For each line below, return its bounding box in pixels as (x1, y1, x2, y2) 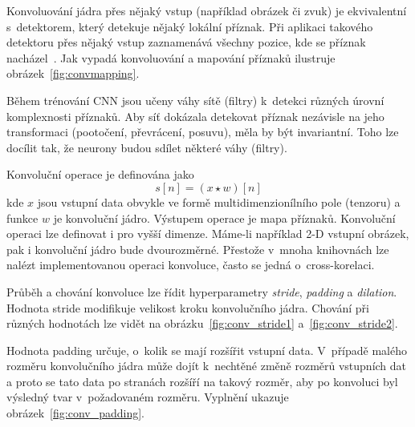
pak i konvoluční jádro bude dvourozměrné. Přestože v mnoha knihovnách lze (6, 240, 389, 257)
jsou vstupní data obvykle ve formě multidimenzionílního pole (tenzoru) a (37, 193, 401, 210)
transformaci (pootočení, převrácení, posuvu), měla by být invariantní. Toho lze (6, 123, 399, 140)
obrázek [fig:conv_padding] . (6, 405, 145, 421)
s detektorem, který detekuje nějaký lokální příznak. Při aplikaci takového (6, 18, 373, 34)
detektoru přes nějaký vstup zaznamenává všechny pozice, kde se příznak (6, 34, 366, 50)
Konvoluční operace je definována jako (6, 166, 194, 183)
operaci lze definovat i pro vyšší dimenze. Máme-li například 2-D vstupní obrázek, (6, 225, 409, 242)
